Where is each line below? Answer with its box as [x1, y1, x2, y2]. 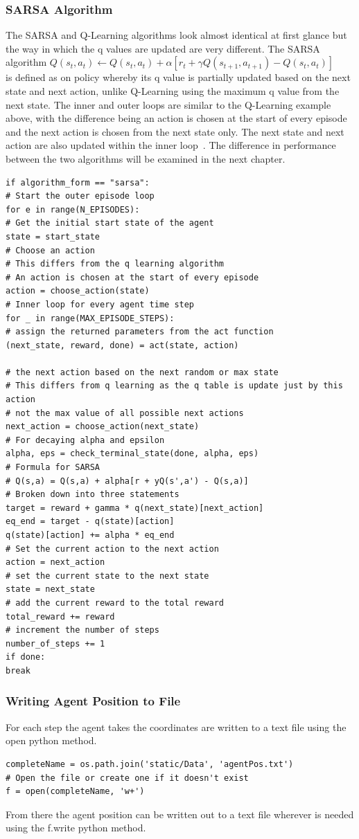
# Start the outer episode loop [6, 191, 155, 201]
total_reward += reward [6, 611, 115, 622]
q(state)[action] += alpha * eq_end [6, 530, 175, 540]
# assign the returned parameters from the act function [6, 327, 274, 337]
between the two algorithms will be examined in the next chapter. [6, 151, 286, 165]
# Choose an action [6, 245, 95, 255]
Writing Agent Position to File [6, 692, 181, 710]
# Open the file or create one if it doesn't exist [6, 773, 249, 783]
